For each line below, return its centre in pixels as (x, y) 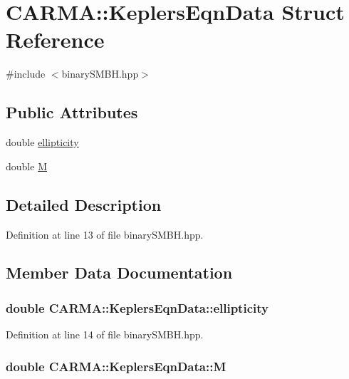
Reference (55, 40)
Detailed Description (84, 204)
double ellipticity (42, 142)
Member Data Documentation (119, 272)
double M (26, 166)
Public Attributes (72, 112)
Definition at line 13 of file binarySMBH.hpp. (105, 234)
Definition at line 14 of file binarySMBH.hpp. (105, 334)
